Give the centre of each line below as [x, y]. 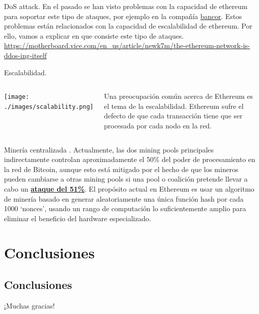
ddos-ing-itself [25, 55]
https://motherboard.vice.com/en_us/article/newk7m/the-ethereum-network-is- [127, 45]
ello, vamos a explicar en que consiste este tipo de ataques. [94, 35]
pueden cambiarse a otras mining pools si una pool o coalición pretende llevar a [126, 179]
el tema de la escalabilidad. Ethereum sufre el [174, 106]
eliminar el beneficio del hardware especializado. [77, 218]
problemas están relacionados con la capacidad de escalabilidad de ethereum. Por [128, 26]
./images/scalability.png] [49, 107]
